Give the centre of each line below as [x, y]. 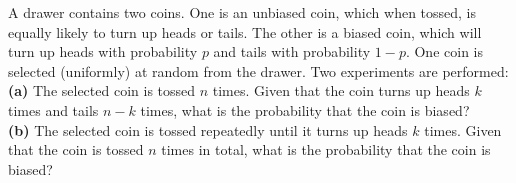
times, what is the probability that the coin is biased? [305, 109]
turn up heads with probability [103, 51]
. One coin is [444, 51]
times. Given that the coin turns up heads [341, 90]
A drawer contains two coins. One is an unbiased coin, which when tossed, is [242, 12]
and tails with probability [292, 51]
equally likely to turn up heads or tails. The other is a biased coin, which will [245, 31]
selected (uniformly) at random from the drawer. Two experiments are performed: [258, 70]
